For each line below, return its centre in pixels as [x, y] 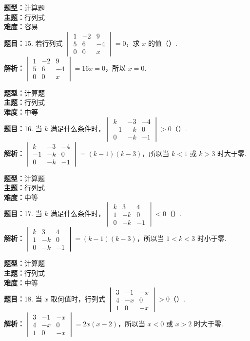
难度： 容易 [21, 27]
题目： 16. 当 [23, 128]
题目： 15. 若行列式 [33, 43]
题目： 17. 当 [23, 213]
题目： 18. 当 [23, 299]
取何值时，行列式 [78, 299]
